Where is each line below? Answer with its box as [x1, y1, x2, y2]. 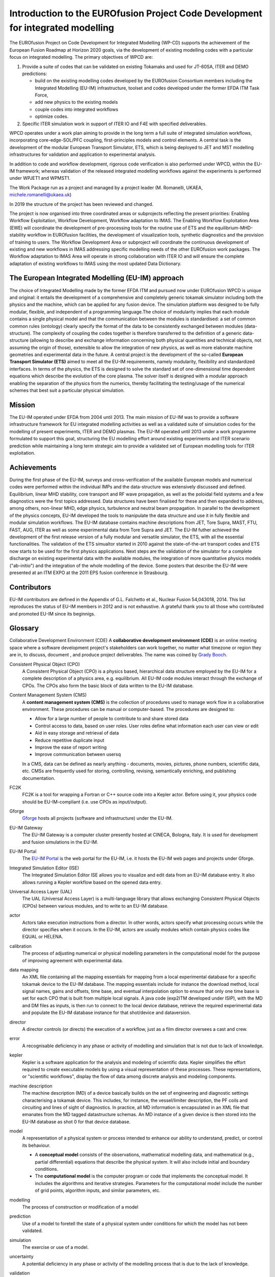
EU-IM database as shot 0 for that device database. [22, 1119, 131, 1125]
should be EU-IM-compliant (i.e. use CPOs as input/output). [22, 798, 148, 805]
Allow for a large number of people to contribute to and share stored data [35, 716, 188, 722]
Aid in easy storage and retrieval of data [35, 730, 119, 736]
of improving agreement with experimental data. [22, 957, 123, 963]
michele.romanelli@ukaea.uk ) [9, 192, 72, 198]
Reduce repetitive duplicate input [35, 737, 104, 743]
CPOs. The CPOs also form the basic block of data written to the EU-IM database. [22, 682, 194, 689]
